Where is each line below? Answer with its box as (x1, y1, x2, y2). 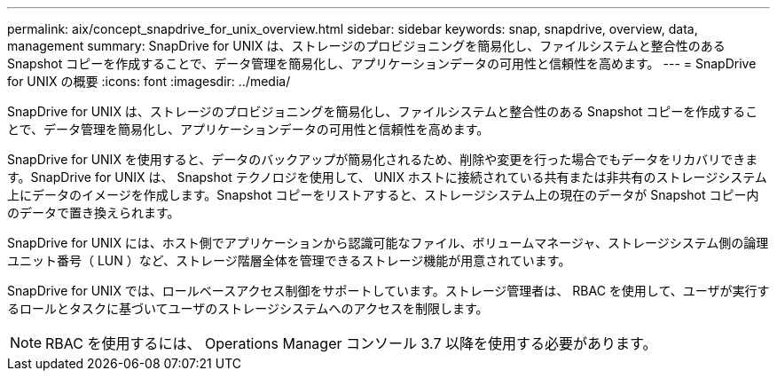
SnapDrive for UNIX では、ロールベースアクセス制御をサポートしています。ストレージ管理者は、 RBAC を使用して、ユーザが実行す (7, 283, 770, 298)
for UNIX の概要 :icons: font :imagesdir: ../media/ (7, 74, 291, 89)
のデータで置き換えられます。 (7, 205, 180, 220)
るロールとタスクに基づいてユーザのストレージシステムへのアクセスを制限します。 (7, 301, 489, 316)
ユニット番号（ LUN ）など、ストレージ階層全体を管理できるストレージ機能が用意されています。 (7, 253, 571, 268)
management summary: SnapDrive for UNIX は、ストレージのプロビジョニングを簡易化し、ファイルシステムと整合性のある (7, 38, 726, 53)
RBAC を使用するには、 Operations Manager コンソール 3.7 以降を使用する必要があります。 (45, 335, 657, 352)
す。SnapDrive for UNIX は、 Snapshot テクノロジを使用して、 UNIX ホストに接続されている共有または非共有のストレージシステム (7, 169, 767, 185)
